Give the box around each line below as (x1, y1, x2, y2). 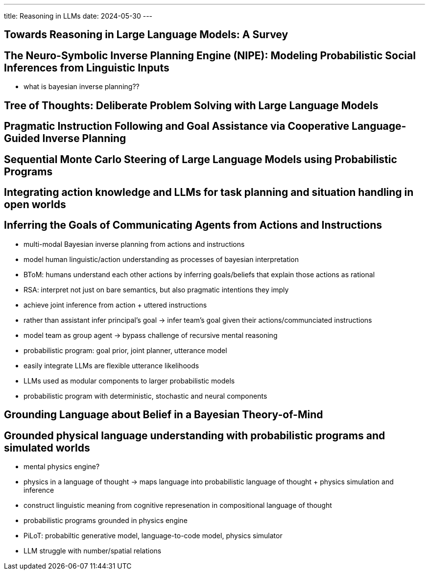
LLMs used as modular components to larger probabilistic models (24, 376, 235, 385)
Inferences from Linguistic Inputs (4, 61, 169, 74)
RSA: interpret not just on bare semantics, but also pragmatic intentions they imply (24, 285, 289, 294)
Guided (4, 132, 40, 145)
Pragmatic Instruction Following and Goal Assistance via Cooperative (4, 120, 350, 133)
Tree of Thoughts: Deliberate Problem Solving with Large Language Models (4, 99, 379, 112)
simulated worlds (4, 441, 90, 454)
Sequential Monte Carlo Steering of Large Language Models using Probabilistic (4, 153, 397, 166)
